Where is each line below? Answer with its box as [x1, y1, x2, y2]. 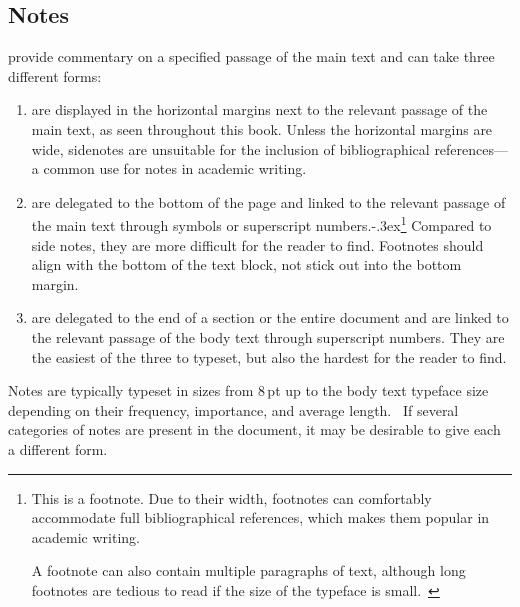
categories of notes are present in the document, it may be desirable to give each [8, 419, 501, 440]
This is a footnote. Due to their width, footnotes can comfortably [31, 487, 432, 508]
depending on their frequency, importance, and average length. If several [8, 399, 459, 420]
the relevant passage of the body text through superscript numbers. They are [31, 326, 505, 347]
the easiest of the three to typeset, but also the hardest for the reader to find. [31, 346, 507, 367]
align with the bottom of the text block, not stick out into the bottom [31, 254, 462, 275]
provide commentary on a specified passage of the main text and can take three [8, 46, 495, 67]
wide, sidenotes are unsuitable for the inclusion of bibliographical [31, 138, 430, 159]
